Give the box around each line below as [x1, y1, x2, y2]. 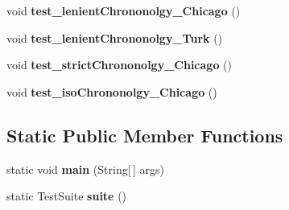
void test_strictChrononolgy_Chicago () [6, 56, 233, 73]
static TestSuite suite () [6, 187, 127, 204]
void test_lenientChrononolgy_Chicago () [6, 2, 241, 19]
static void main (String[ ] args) [6, 160, 164, 177]
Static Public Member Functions [6, 122, 283, 147]
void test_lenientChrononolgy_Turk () [6, 29, 223, 46]
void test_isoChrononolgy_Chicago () [6, 83, 217, 100]
